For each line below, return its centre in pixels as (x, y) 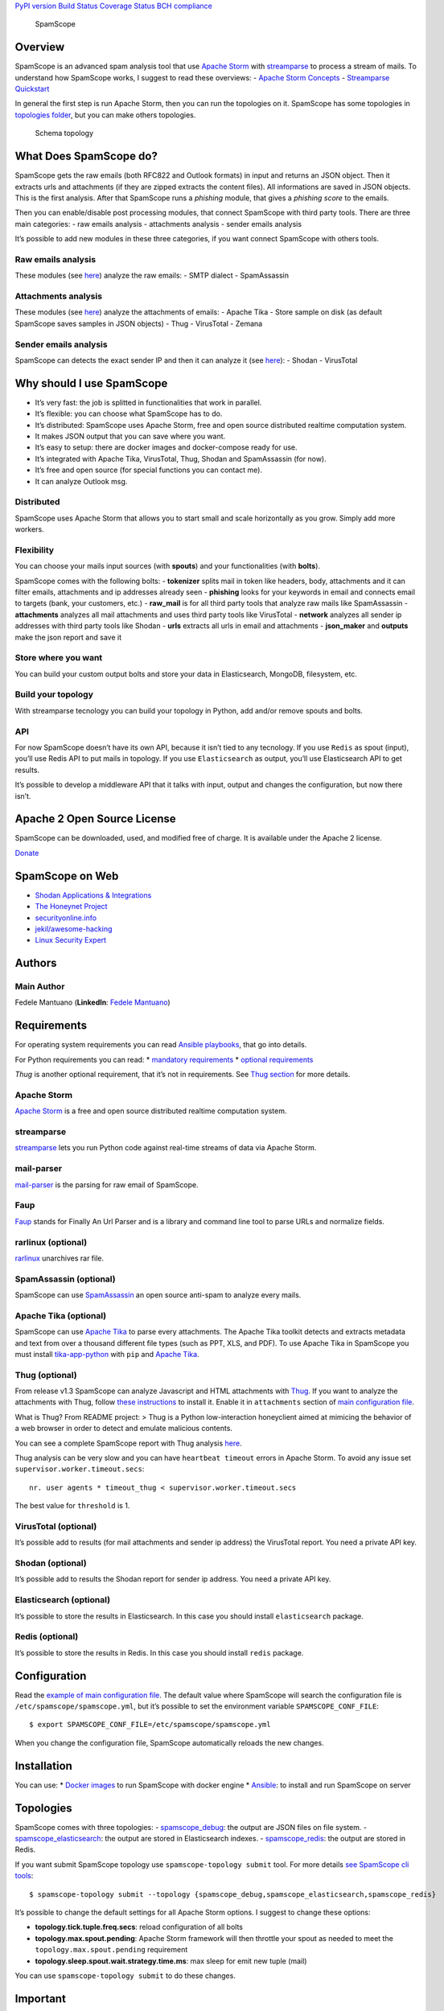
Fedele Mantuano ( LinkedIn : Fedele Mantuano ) (92, 1002)
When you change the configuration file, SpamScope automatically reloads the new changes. (170, 1742)
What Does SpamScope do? (86, 156)
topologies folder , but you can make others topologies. (105, 115)
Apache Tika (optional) (61, 1315)
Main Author (40, 987)
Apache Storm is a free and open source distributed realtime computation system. (151, 1111)
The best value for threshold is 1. (72, 1506)
